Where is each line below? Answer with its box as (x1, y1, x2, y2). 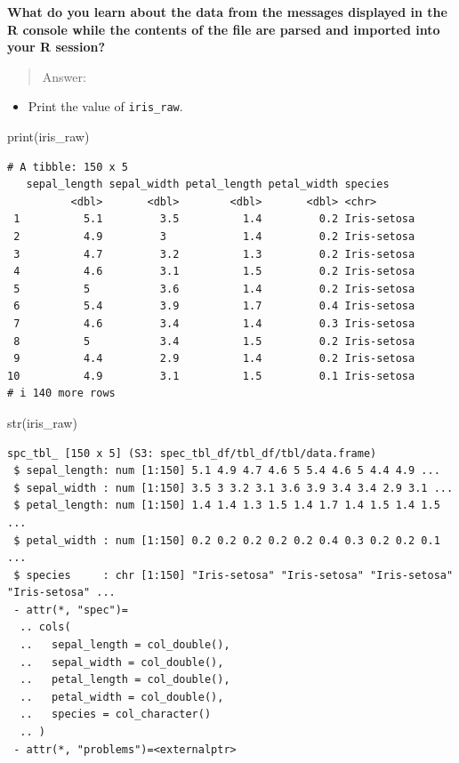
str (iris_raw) (7, 413, 77, 431)
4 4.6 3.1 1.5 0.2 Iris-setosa (13, 265, 415, 278)
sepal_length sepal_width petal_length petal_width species (26, 178, 390, 191)
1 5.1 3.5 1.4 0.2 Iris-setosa (13, 213, 415, 226)
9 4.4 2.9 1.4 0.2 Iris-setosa (13, 352, 415, 365)
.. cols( (20, 621, 71, 634)
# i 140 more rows (7, 387, 116, 400)
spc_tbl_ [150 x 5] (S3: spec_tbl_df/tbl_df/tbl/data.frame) (7, 446, 377, 460)
